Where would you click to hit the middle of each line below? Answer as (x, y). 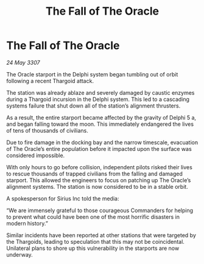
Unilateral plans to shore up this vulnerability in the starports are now (93, 248)
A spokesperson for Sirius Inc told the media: (63, 198)
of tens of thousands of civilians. (47, 130)
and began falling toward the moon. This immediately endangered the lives (100, 124)
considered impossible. (36, 155)
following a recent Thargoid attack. (50, 81)
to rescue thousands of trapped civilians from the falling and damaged (94, 174)
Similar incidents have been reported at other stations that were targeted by (101, 235)
